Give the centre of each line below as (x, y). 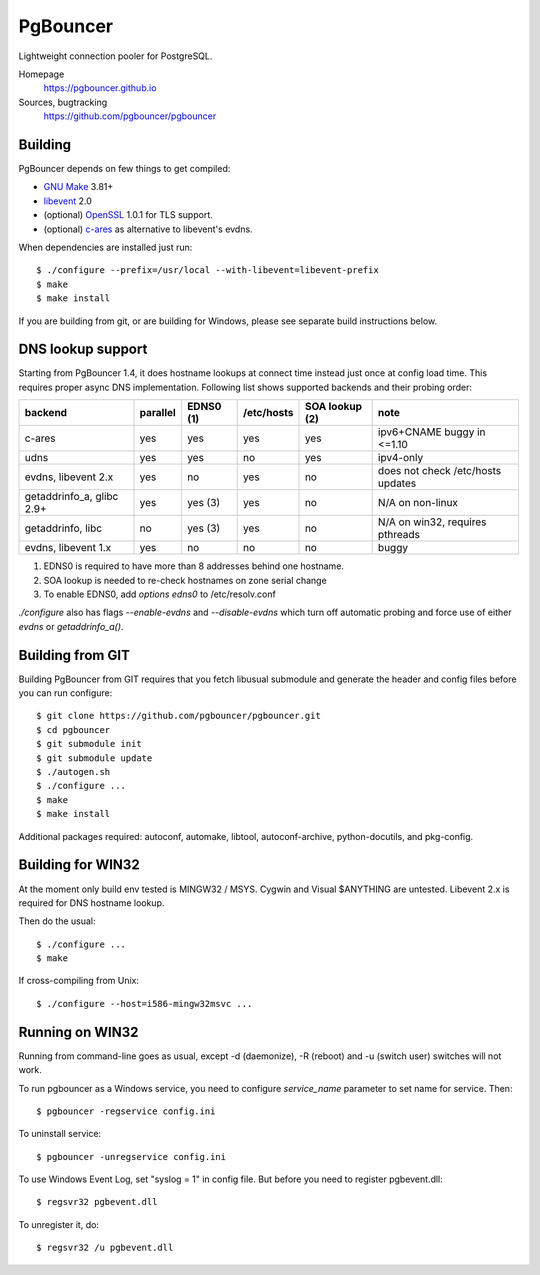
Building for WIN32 (79, 865)
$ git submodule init (89, 744)
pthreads (398, 535)
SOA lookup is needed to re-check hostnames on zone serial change (185, 580)
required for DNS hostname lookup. (91, 902)
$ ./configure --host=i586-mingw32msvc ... (144, 1003)
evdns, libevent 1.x (68, 548)
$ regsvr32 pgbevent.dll (97, 1202)
